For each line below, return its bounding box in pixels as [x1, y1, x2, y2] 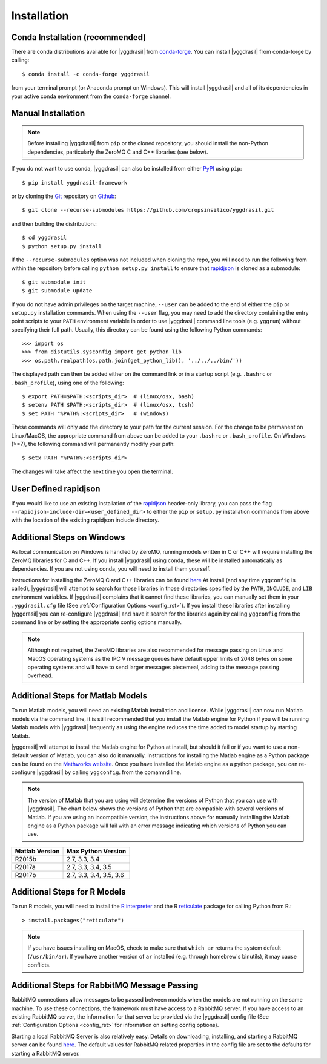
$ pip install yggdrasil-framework [22, 179, 128, 186]
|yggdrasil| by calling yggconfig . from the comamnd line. [36, 769, 182, 776]
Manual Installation [11, 108, 85, 119]
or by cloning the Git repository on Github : [11, 192, 116, 200]
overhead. [27, 672, 53, 679]
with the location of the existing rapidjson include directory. [11, 516, 160, 524]
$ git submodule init [22, 278, 86, 286]
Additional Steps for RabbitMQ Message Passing [11, 980, 199, 991]
